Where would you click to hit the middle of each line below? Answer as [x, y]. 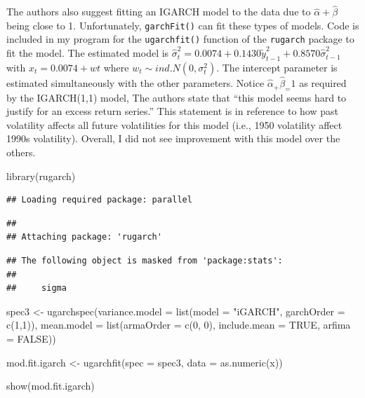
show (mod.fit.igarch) [51, 386]
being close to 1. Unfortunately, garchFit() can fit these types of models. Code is [183, 25]
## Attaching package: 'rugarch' [84, 237]
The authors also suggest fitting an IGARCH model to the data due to [159, 12]
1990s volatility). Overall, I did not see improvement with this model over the [173, 138]
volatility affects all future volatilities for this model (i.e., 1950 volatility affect [174, 124]
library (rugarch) [41, 176]
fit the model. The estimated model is [88, 53]
